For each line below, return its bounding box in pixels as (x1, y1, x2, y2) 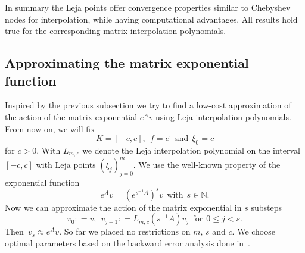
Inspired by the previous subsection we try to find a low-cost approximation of (5, 99, 291, 111)
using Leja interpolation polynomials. (155, 110, 291, 123)
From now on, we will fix (5, 122, 95, 135)
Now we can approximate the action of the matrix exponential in (5, 201, 242, 213)
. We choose (232, 225, 275, 238)
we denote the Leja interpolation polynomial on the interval (82, 143, 300, 156)
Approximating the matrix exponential (5, 54, 249, 72)
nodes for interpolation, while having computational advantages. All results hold (5, 13, 298, 25)
